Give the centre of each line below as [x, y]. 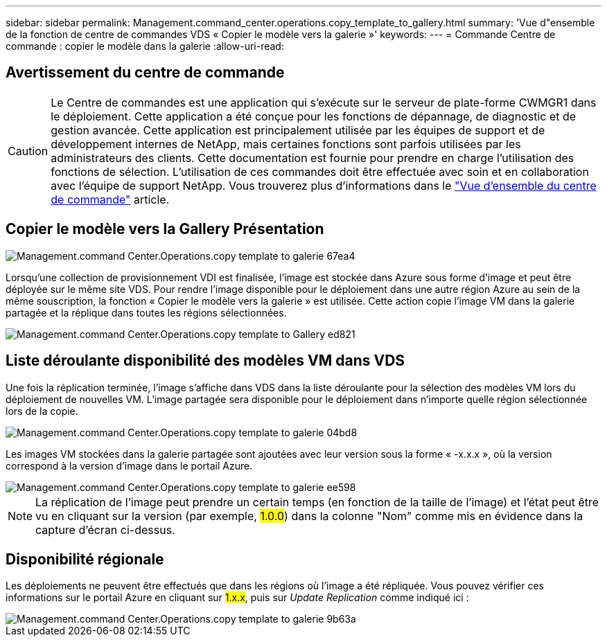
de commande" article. [110, 199]
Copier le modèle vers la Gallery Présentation [165, 229]
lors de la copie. [42, 411]
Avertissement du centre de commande [145, 73]
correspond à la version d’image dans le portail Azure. [129, 465]
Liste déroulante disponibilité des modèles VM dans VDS [205, 361]
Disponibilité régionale [85, 559]
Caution [28, 151]
